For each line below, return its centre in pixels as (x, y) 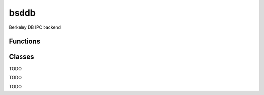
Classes (22, 57)
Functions (25, 41)
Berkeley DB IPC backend (35, 27)
